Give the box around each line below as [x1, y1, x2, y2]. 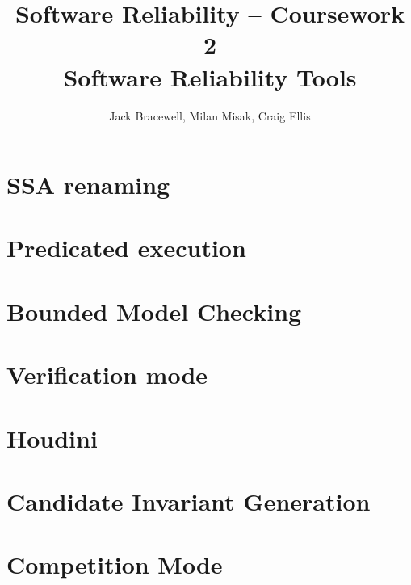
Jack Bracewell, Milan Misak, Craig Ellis [109, 107, 311, 124]
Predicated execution [6, 231, 246, 264]
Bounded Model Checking [6, 294, 302, 327]
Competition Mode [6, 548, 223, 581]
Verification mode [6, 358, 208, 391]
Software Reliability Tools [63, 60, 357, 93]
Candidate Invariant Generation [6, 484, 371, 517]
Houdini [6, 421, 98, 454]
